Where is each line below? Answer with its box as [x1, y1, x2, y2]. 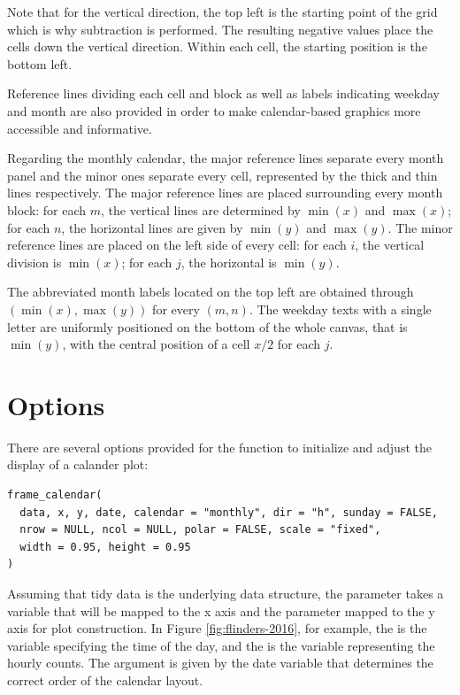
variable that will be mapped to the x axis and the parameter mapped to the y [7, 601, 435, 620]
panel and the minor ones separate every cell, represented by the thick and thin [7, 166, 438, 184]
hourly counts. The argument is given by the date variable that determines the [7, 653, 433, 672]
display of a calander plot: [7, 455, 149, 474]
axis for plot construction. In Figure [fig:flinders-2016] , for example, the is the [7, 619, 427, 637]
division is [7, 252, 62, 271]
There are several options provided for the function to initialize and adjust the [7, 437, 432, 456]
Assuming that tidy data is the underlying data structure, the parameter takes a [7, 583, 444, 602]
